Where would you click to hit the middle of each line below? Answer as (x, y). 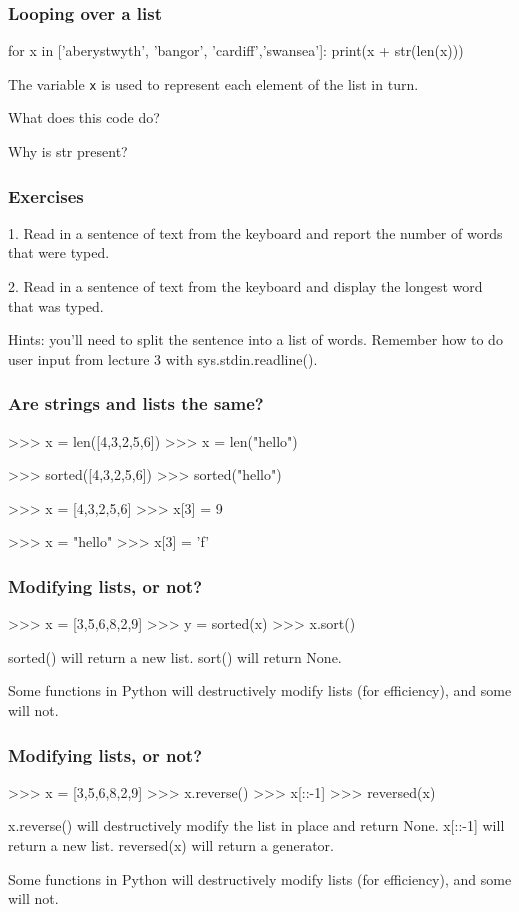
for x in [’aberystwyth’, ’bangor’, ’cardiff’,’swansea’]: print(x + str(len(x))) (236, 50)
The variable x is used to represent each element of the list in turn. (213, 83)
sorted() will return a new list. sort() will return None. (175, 656)
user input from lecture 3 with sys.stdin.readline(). (163, 358)
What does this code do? (84, 117)
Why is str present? (68, 151)
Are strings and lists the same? (136, 403)
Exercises (46, 195)
